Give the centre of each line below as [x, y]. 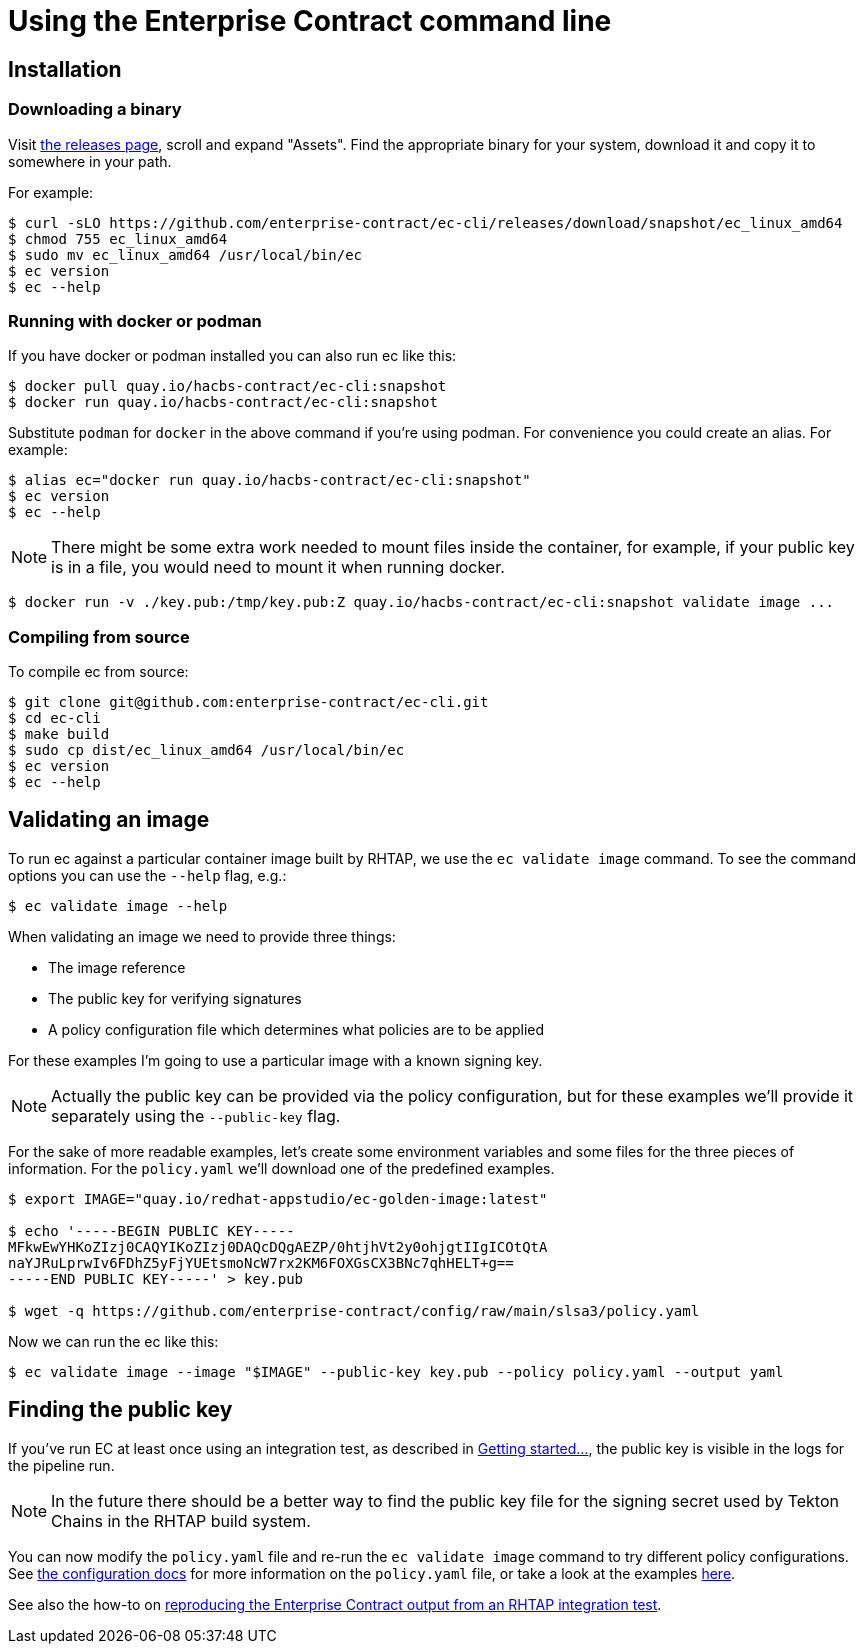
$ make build [59, 734]
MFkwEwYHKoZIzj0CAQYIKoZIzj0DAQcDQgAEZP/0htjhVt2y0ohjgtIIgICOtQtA [278, 1246]
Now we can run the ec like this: [113, 1341]
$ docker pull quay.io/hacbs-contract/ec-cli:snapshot [227, 386]
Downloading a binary [95, 109]
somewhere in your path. [90, 161]
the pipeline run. [61, 1465]
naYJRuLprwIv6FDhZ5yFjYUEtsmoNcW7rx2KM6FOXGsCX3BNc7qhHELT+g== [261, 1262]
